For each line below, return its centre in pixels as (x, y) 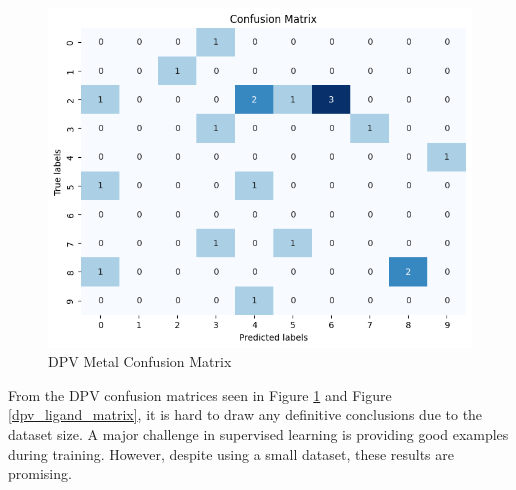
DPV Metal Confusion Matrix (140, 361)
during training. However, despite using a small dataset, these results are (231, 453)
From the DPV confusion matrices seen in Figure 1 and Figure (200, 394)
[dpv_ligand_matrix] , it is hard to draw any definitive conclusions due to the (245, 414)
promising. (40, 473)
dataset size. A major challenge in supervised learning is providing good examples (258, 433)
